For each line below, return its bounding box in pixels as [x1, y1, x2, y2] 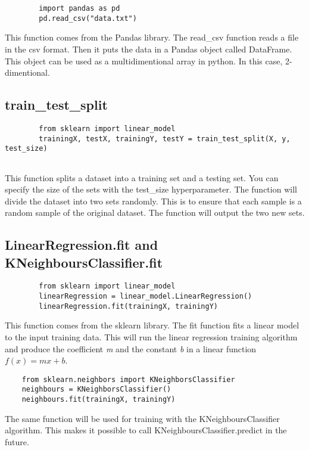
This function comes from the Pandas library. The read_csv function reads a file [5, 31, 299, 44]
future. [5, 435, 29, 448]
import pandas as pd [39, 4, 120, 13]
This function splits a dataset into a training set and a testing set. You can [5, 171, 279, 184]
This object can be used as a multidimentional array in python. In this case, [5, 54, 283, 67]
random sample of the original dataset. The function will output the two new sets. [5, 206, 305, 219]
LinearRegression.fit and [5, 235, 158, 254]
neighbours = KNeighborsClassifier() [21, 385, 171, 394]
